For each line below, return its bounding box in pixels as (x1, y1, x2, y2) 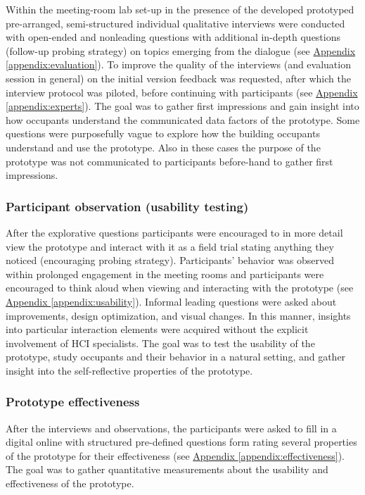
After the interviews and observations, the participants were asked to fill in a (6, 420, 337, 435)
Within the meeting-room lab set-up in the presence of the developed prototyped (6, 2, 354, 16)
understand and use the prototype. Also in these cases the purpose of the (6, 139, 321, 154)
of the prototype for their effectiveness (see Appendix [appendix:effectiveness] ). (6, 448, 345, 463)
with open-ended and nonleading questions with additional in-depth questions (6, 30, 340, 44)
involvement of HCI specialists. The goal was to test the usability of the (6, 335, 315, 350)
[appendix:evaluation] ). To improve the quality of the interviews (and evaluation (6, 57, 351, 72)
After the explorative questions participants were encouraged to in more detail (6, 225, 343, 239)
